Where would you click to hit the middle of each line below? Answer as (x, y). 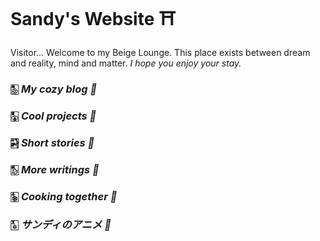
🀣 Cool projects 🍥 (53, 116)
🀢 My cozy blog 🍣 (54, 89)
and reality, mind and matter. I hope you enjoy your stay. (126, 63)
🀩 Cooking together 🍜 (64, 196)
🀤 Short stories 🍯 (52, 142)
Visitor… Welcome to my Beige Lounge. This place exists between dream (160, 52)
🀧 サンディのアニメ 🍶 (61, 225)
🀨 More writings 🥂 (55, 169)
